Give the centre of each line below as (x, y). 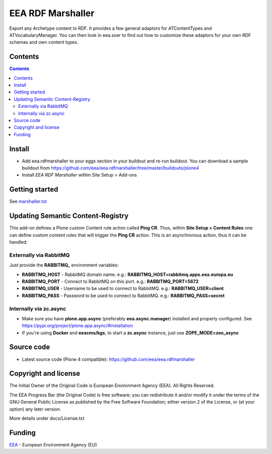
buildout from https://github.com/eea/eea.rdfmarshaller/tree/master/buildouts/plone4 (110, 168)
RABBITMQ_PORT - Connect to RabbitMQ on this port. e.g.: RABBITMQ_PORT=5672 (110, 281)
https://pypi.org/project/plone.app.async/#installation (77, 326)
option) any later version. (35, 409)
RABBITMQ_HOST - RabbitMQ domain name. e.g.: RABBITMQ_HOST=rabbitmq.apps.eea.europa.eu (127, 274)
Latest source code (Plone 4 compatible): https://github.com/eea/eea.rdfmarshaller (108, 359)
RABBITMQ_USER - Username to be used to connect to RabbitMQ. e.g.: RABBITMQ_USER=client (123, 289)
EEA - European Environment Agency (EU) (53, 444)
